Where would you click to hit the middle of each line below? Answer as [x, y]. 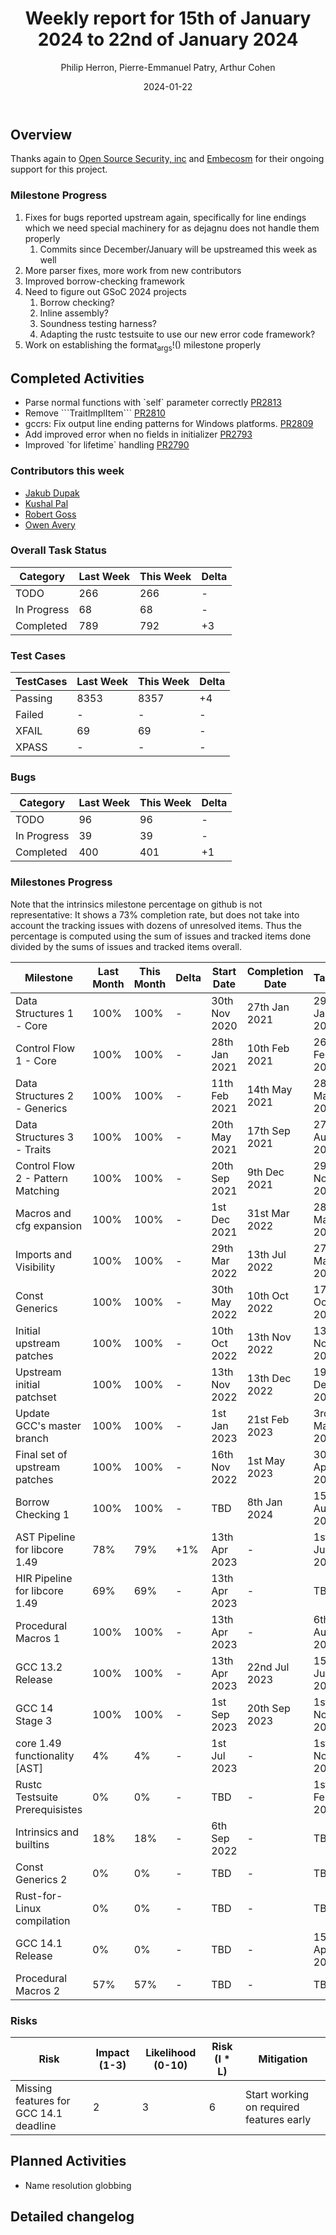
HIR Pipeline [44, 1578]
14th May [269, 1089]
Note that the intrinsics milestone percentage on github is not [136, 904]
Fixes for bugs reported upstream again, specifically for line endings [165, 217]
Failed [29, 715]
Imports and [44, 1254]
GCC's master [48, 1425]
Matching [37, 1190]
